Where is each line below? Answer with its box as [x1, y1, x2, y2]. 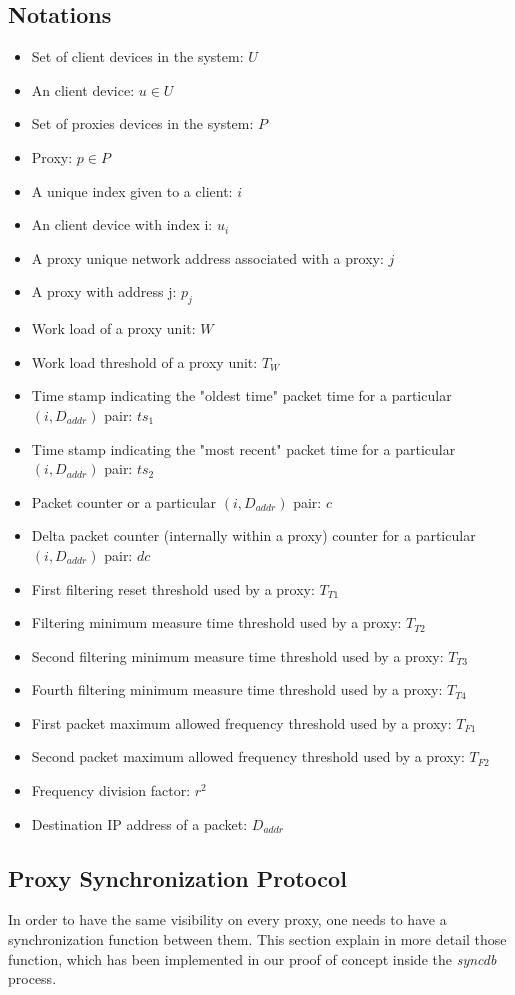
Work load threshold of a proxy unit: [31, 351, 258, 372]
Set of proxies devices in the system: [31, 113, 254, 134]
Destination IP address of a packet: [31, 813, 248, 834]
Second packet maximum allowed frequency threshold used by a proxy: [31, 746, 465, 767]
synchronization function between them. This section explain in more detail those [8, 929, 507, 950]
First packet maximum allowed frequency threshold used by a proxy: [31, 712, 452, 733]
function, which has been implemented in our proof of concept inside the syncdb [8, 948, 497, 969]
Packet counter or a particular [31, 491, 217, 512]
